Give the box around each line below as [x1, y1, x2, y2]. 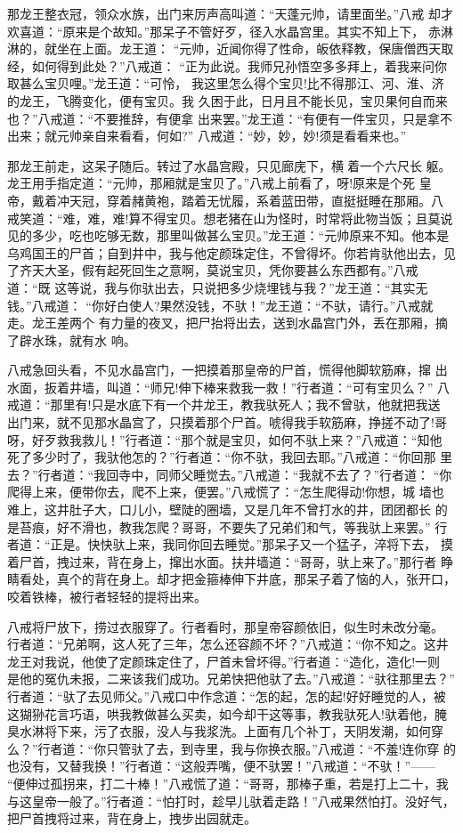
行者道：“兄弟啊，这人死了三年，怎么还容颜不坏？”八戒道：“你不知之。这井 [7, 635, 449, 653]
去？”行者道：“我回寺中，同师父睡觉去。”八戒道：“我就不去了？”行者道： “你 [7, 465, 452, 483]
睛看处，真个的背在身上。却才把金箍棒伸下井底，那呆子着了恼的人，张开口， [7, 570, 456, 588]
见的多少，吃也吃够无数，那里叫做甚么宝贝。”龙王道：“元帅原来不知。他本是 [7, 226, 450, 245]
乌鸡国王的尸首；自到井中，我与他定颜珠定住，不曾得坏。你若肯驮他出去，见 [7, 243, 456, 262]
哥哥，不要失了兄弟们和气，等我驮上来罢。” [181, 517, 431, 536]
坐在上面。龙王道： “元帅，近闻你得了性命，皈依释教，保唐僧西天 [56, 39, 442, 58]
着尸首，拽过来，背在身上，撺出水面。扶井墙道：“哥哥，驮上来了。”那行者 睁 [7, 552, 453, 570]
